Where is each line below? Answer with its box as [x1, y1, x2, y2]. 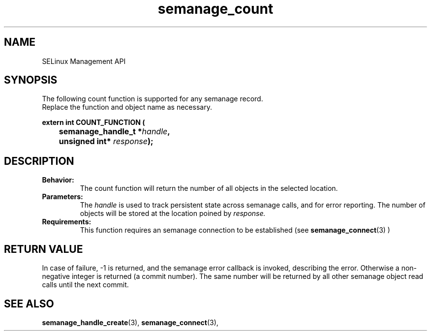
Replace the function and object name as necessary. [42, 103, 212, 112]
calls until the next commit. [42, 280, 129, 289]
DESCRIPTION [4, 154, 74, 167]
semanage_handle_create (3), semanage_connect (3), [42, 318, 218, 327]
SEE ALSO [4, 297, 54, 310]
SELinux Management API [42, 57, 126, 65]
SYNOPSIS [4, 74, 58, 87]
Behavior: [42, 176, 74, 184]
